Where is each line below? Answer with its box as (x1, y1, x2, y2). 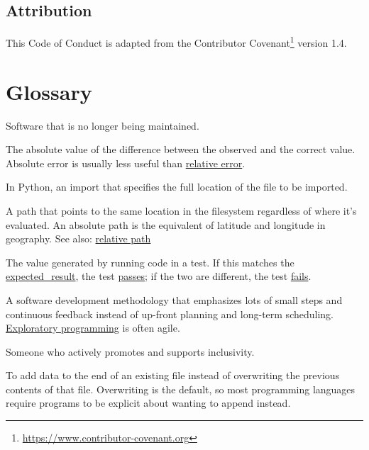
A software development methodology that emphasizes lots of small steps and (6, 292, 343, 307)
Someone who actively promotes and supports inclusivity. (6, 344, 255, 359)
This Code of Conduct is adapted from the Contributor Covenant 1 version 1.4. (6, 33, 347, 50)
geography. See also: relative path (6, 231, 151, 246)
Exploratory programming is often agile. (6, 320, 180, 335)
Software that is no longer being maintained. (6, 118, 199, 133)
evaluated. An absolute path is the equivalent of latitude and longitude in (6, 217, 326, 232)
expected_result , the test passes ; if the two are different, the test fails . (6, 269, 312, 283)
